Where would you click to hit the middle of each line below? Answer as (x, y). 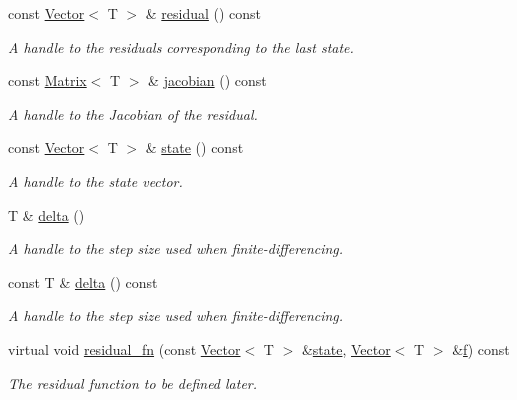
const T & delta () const (83, 281)
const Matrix (47, 80)
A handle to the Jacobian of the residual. (133, 113)
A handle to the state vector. (95, 180)
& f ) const (481, 348)
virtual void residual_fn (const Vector (124, 348)
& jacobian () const (207, 80)
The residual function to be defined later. (133, 382)
